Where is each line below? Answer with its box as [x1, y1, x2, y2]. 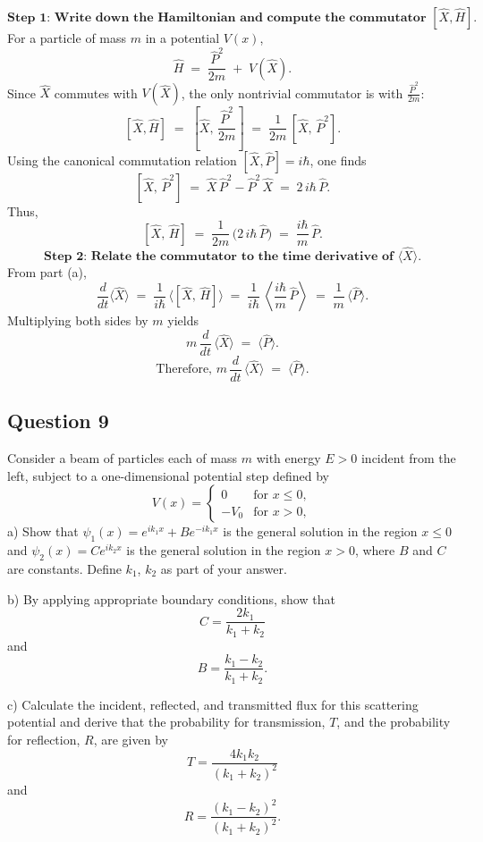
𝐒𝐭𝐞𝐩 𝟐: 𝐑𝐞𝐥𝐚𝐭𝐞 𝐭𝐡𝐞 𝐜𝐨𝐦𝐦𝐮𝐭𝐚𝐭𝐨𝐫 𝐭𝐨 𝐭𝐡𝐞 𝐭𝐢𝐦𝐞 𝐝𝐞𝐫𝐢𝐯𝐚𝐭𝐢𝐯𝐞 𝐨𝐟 [43, 249, 394, 263]
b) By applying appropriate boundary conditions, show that [7, 589, 335, 608]
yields [167, 311, 199, 330]
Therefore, [156, 363, 212, 376]
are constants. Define [7, 559, 122, 577]
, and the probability [336, 712, 451, 731]
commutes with [54, 83, 138, 102]
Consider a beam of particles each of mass [7, 449, 238, 467]
